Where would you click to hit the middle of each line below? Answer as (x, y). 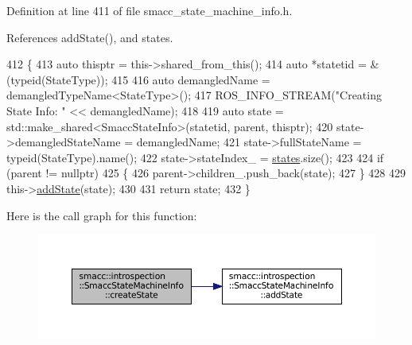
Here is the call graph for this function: (102, 215)
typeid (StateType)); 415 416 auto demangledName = (140, 79)
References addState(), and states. (90, 37)
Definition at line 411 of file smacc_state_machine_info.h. (150, 10)
